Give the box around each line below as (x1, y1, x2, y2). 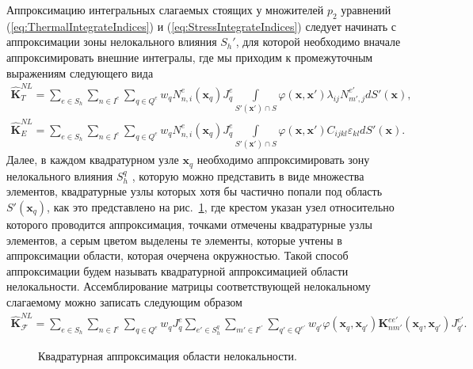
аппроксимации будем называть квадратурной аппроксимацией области (6, 262, 349, 279)
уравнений (341, 2, 391, 17)
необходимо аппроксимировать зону (196, 151, 370, 168)
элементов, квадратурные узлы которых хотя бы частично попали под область (6, 183, 383, 200)
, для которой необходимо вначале (235, 33, 401, 50)
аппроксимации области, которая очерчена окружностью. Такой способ (6, 247, 349, 264)
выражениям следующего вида (6, 64, 154, 81)
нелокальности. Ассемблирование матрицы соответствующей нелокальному (6, 278, 371, 295)
